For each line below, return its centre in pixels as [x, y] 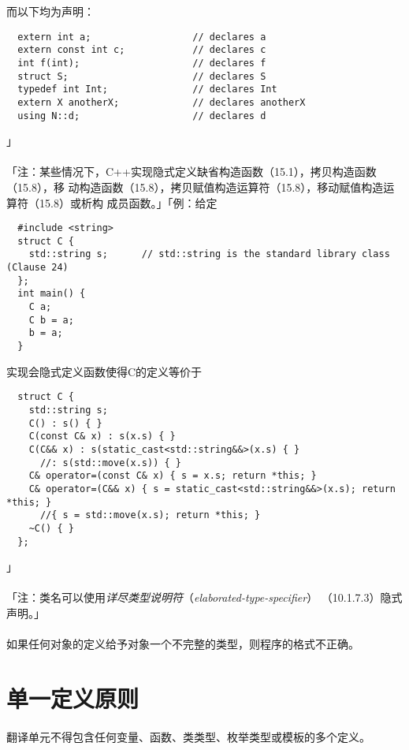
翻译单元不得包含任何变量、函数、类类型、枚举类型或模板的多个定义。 [188, 736]
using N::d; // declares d [142, 116]
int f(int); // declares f [142, 63]
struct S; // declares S [142, 76]
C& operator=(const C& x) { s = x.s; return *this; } [173, 476]
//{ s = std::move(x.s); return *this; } [150, 515]
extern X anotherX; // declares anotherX [162, 102]
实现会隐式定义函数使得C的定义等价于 [104, 371]
